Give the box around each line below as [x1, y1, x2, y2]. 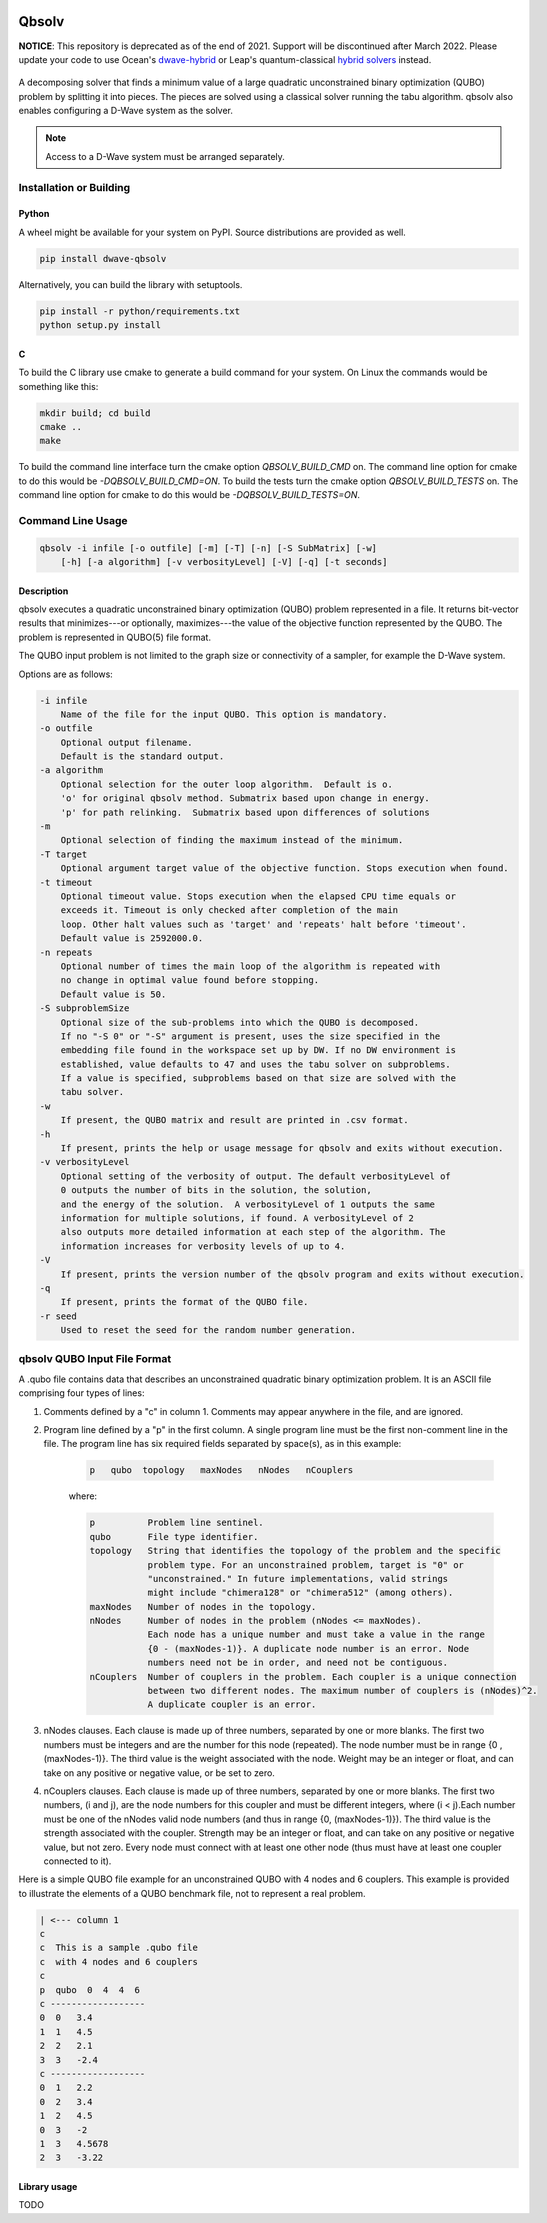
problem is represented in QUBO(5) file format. [18, 631, 212, 643]
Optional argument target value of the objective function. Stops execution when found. [60, 863, 509, 874]
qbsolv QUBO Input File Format [18, 1352, 172, 1366]
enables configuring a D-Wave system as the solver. [18, 105, 234, 117]
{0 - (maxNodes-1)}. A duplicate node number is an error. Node [147, 1643, 470, 1654]
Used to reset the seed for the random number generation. [60, 1325, 357, 1336]
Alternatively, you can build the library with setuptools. [18, 278, 243, 290]
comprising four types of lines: [18, 1387, 145, 1399]
